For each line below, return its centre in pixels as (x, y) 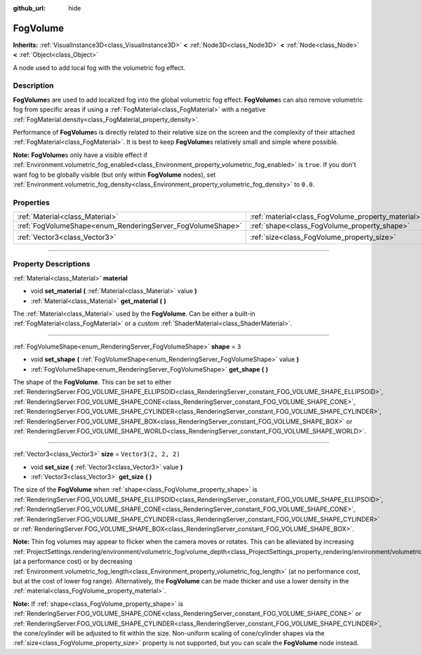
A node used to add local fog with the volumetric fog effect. (99, 67)
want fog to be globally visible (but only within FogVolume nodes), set (114, 175)
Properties (32, 202)
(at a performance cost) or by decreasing (73, 562)
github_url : (29, 8)
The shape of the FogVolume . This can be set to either (92, 381)
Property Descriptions (52, 264)
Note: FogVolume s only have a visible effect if (80, 155)
